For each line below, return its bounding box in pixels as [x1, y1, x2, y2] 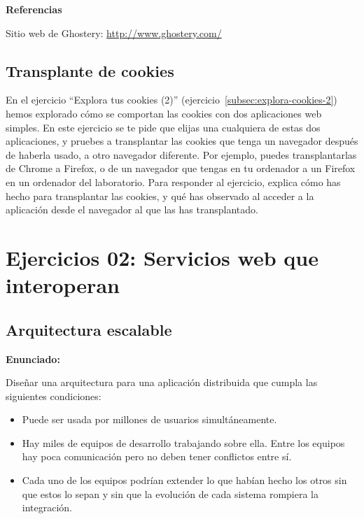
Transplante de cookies [6, 59, 174, 81]
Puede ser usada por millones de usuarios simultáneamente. [22, 412, 277, 427]
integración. [22, 500, 73, 515]
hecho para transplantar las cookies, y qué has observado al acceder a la [6, 188, 314, 203]
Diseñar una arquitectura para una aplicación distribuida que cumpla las [6, 375, 318, 390]
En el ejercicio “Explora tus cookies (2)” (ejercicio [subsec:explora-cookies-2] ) [6, 92, 337, 107]
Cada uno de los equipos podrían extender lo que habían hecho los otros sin [22, 473, 347, 488]
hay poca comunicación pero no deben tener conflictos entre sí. [22, 449, 292, 464]
